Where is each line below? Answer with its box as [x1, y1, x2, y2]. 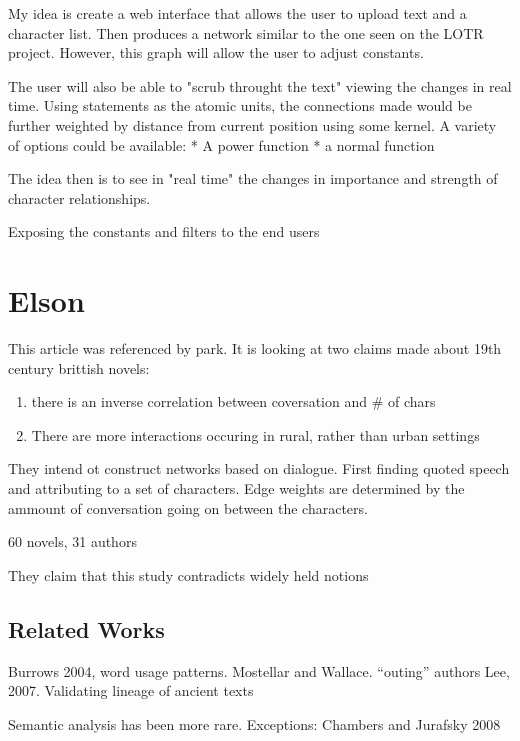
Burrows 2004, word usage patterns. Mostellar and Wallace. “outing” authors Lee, [8, 660, 510, 681]
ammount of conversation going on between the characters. [8, 497, 368, 518]
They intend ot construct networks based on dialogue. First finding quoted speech [8, 458, 510, 479]
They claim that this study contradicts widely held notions [8, 564, 369, 585]
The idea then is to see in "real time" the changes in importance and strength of [8, 168, 498, 189]
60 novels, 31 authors [8, 531, 137, 552]
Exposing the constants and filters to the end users [8, 221, 320, 242]
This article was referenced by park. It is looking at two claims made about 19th [8, 338, 502, 359]
